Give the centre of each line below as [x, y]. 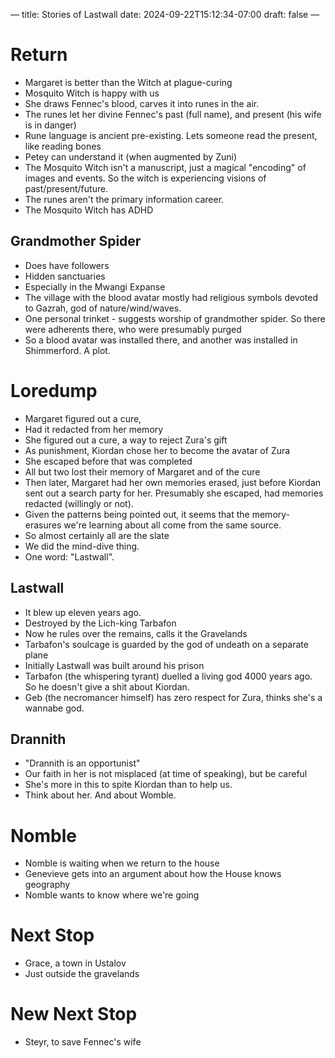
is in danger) [50, 125]
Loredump [54, 390]
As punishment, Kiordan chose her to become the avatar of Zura [157, 450]
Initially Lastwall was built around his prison [114, 665]
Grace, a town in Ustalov [75, 963]
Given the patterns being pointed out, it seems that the [137, 514]
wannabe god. [54, 708]
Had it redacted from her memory [94, 429]
